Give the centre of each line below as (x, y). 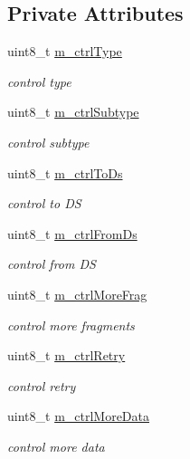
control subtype (48, 142)
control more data (56, 446)
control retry (42, 385)
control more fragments (71, 325)
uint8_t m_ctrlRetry (66, 355)
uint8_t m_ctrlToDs (65, 172)
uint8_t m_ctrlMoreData (79, 416)
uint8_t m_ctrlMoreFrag (77, 294)
